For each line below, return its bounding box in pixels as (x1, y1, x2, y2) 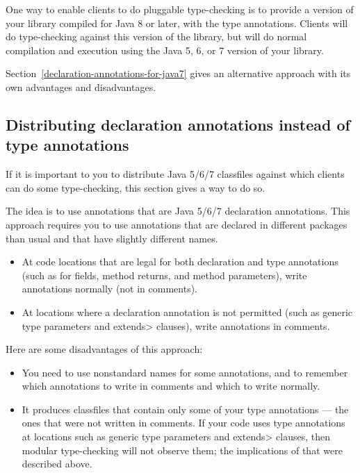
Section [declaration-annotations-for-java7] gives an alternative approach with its (6, 66, 351, 81)
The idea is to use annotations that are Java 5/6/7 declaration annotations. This (6, 204, 350, 218)
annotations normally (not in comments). (22, 281, 198, 296)
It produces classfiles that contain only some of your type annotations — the (22, 401, 349, 416)
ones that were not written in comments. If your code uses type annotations (22, 415, 345, 430)
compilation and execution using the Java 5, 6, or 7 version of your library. (6, 42, 324, 57)
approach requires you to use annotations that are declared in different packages (6, 217, 347, 231)
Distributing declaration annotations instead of (6, 113, 350, 135)
